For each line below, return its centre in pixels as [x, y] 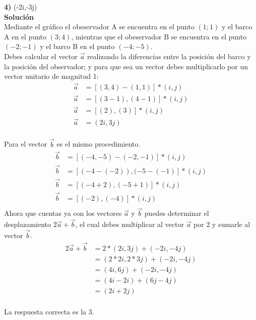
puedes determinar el [177, 213]
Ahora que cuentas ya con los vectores [63, 213]
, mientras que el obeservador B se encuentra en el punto [159, 36]
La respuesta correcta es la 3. [49, 311]
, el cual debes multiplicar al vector [130, 224]
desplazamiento [28, 224]
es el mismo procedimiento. [99, 144]
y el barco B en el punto [77, 46]
